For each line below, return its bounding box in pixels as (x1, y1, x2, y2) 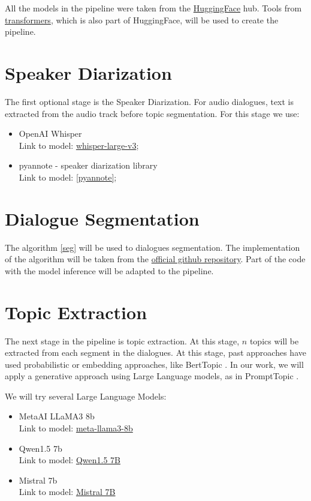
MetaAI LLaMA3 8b (19, 410, 95, 422)
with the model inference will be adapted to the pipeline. (5, 264, 214, 277)
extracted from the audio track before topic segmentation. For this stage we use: (5, 107, 300, 119)
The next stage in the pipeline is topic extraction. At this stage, (5, 334, 240, 347)
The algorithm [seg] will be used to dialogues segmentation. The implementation (5, 241, 300, 253)
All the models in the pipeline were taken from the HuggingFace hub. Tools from (5, 2, 302, 14)
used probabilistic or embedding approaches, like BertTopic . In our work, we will (5, 358, 304, 370)
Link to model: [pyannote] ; (19, 170, 117, 183)
